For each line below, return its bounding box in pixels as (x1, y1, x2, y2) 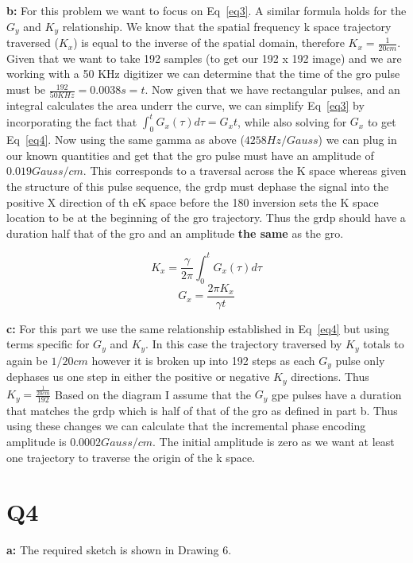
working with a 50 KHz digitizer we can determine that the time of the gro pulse (6, 65, 400, 82)
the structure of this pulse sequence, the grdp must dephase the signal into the (6, 178, 389, 195)
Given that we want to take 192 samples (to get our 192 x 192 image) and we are (6, 49, 402, 66)
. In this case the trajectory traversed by (145, 336, 342, 352)
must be (6, 81, 46, 98)
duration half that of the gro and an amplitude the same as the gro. (6, 224, 344, 241)
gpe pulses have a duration (271, 386, 402, 402)
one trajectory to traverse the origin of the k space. (6, 448, 255, 465)
